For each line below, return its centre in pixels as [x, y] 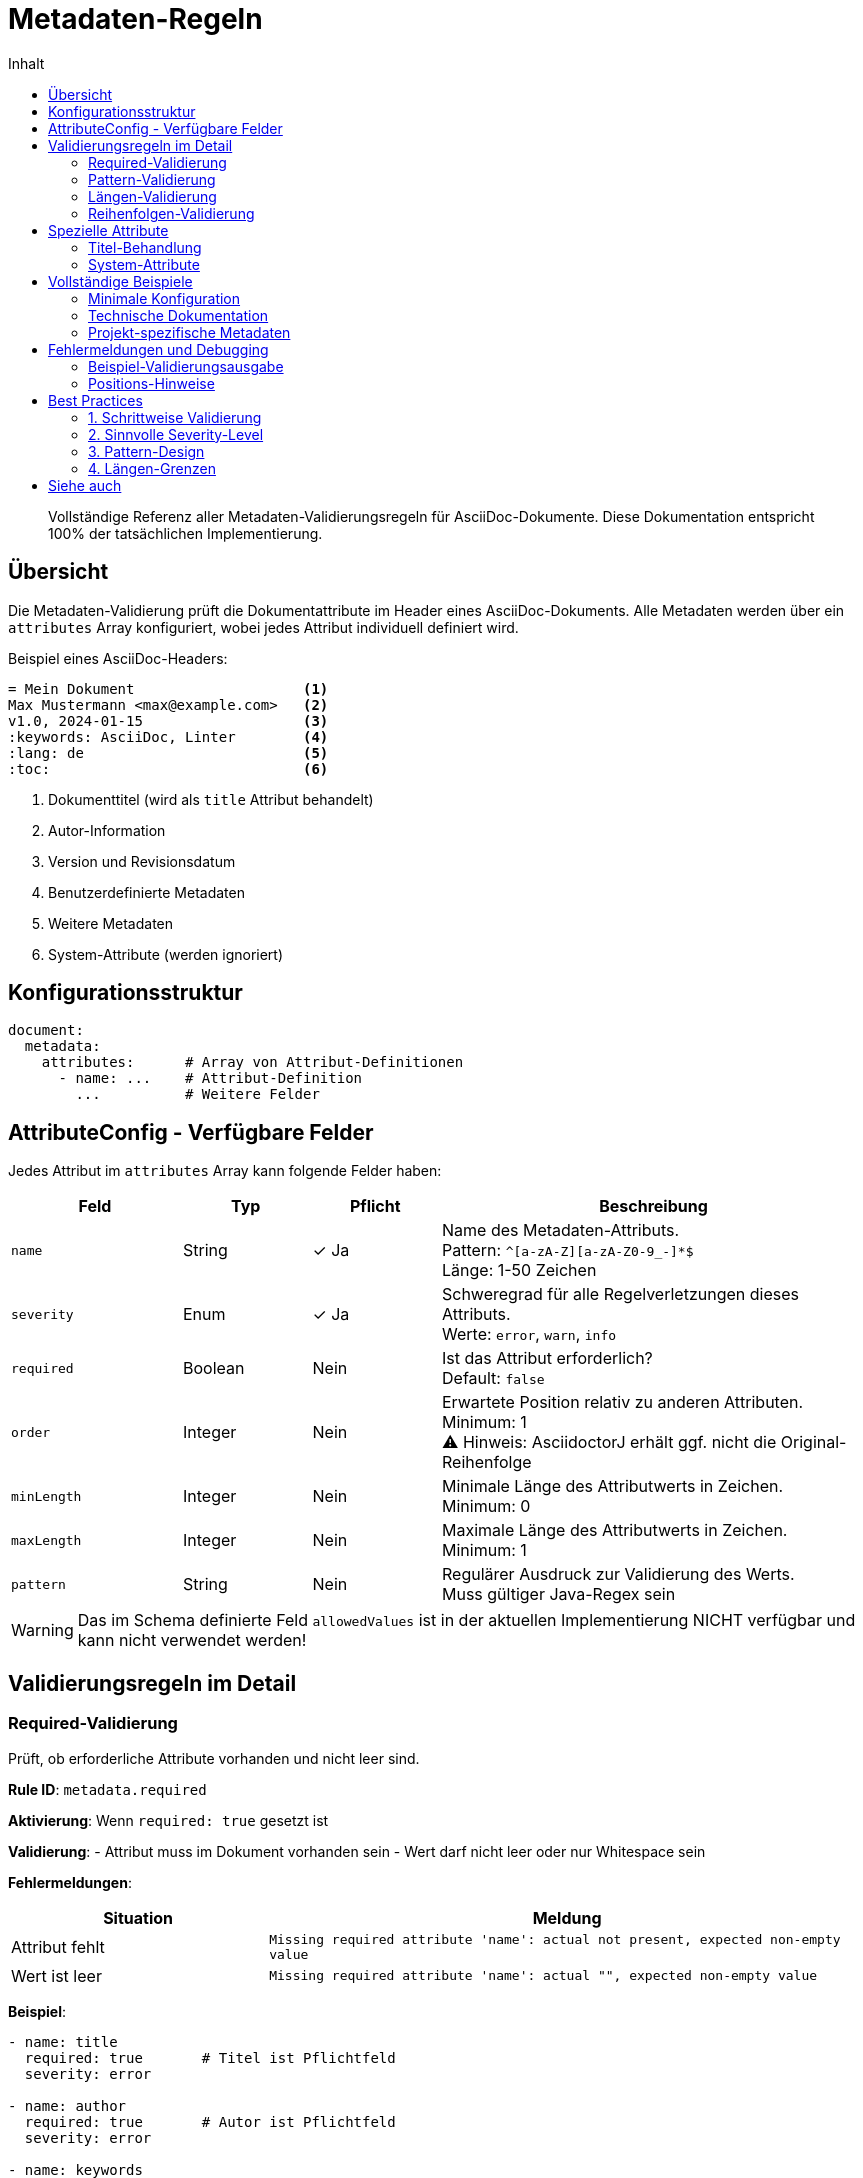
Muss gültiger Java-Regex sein [559, 1594]
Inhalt [26, 63]
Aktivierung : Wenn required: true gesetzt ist [168, 1820]
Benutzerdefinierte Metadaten [146, 892]
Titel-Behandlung [145, 247]
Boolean [214, 1368]
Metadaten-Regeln [135, 19]
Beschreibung [653, 1206]
